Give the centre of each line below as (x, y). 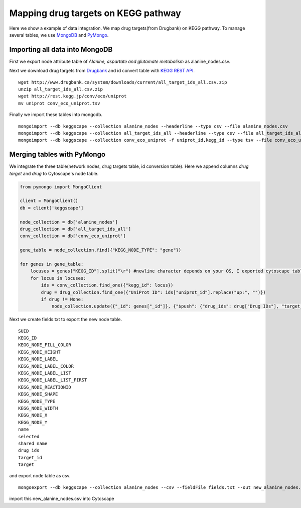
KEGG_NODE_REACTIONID (45, 387)
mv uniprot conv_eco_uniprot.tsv (59, 103)
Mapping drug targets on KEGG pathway (95, 13)
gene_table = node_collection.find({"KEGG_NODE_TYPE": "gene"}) (101, 250)
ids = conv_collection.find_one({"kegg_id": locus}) (107, 285)
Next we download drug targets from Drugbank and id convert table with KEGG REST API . (102, 71)
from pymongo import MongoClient (61, 187)
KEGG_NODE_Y (33, 422)
